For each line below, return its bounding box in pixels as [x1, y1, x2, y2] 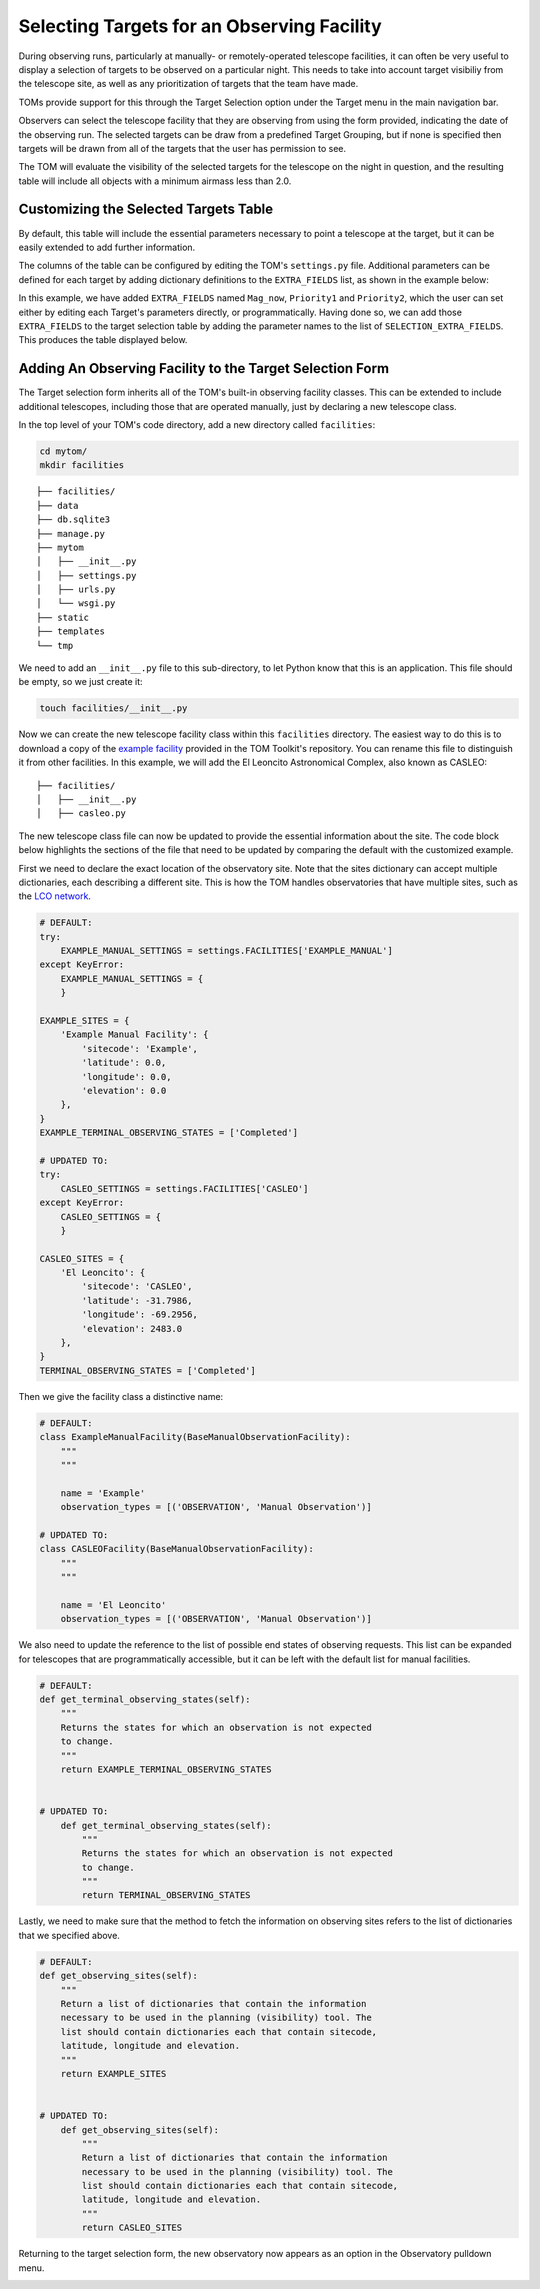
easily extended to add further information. [18, 241, 196, 253]
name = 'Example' [60, 1487, 146, 1499]
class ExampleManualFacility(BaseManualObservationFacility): [39, 1431, 351, 1443]
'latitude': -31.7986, [81, 1295, 194, 1306]
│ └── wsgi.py [36, 598, 116, 609]
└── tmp [36, 640, 74, 651]
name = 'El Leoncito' [60, 1599, 167, 1610]
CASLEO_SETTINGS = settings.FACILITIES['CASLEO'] [60, 1183, 309, 1194]
